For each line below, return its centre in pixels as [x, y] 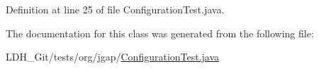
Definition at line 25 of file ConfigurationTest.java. [115, 9]
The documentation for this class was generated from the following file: [160, 33]
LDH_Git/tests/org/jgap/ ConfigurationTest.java [113, 57]
